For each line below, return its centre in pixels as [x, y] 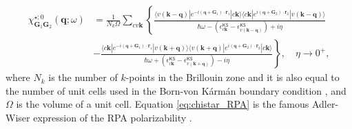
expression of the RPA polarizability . [113, 117]
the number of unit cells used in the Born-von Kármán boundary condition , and [176, 90]
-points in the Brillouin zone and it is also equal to [232, 77]
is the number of [83, 77]
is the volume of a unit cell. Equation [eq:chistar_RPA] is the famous [163, 104]
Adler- [325, 104]
